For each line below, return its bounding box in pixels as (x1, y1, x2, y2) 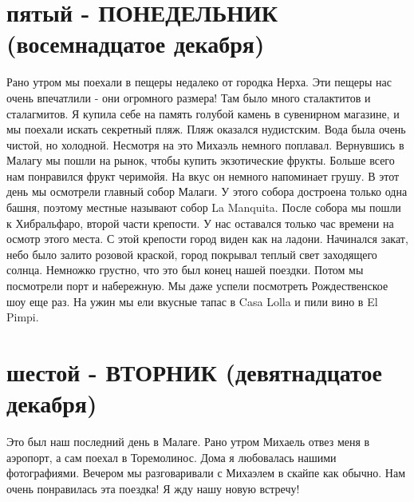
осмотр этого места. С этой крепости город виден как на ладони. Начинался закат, (6, 230, 408, 247)
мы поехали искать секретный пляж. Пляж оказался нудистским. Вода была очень (6, 121, 406, 137)
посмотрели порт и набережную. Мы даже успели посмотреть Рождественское (6, 277, 388, 294)
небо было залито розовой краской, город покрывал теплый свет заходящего (6, 245, 377, 262)
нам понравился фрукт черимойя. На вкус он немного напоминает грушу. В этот (6, 167, 400, 184)
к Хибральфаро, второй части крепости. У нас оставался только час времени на (6, 214, 394, 231)
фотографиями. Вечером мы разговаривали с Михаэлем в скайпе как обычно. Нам (6, 464, 406, 481)
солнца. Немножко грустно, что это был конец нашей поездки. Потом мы (6, 261, 364, 278)
